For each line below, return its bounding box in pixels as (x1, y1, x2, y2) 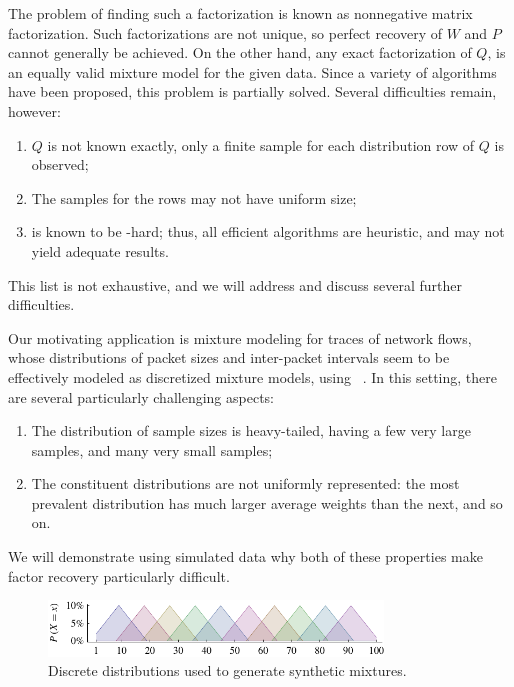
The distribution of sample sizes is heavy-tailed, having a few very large (31, 420, 471, 441)
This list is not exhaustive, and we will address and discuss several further (8, 274, 462, 295)
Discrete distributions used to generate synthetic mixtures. (48, 660, 407, 681)
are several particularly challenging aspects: (8, 386, 274, 407)
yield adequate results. (31, 240, 169, 261)
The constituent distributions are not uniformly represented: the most (31, 473, 460, 494)
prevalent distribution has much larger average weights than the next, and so (31, 492, 503, 513)
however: (8, 100, 61, 121)
